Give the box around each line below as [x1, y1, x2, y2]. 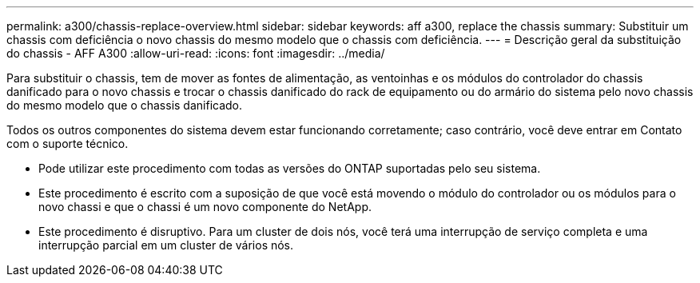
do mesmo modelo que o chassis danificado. [6, 98, 243, 112]
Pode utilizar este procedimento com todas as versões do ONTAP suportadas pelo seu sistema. [38, 161, 541, 175]
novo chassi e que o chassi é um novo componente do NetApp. [38, 200, 372, 213]
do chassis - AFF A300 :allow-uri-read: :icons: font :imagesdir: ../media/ [6, 46, 385, 60]
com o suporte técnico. [6, 137, 129, 150]
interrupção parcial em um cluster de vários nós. [38, 238, 294, 252]
